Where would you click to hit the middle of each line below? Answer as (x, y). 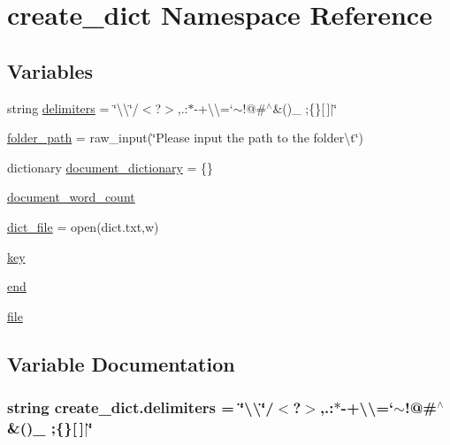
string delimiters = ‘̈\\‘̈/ (73, 107)
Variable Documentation (121, 363)
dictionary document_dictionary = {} (111, 167)
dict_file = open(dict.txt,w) (83, 226)
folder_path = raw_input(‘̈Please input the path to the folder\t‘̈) (185, 138)
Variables (50, 70)
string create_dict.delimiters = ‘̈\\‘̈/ (141, 407)
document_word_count (71, 197)
